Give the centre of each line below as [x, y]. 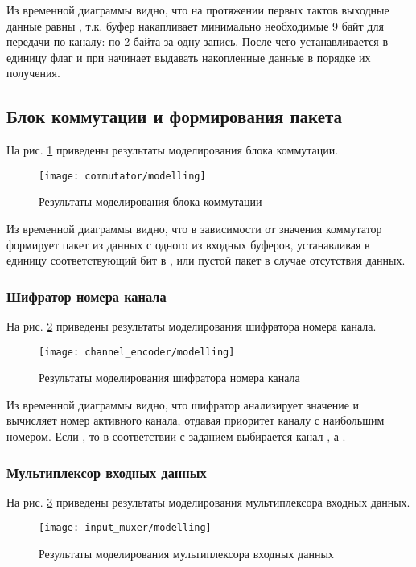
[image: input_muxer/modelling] [125, 528]
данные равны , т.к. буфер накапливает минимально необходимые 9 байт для [195, 25]
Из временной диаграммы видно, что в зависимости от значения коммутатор [194, 229]
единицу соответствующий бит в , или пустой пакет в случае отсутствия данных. [206, 260]
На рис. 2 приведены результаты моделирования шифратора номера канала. [192, 326]
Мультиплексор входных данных [107, 472]
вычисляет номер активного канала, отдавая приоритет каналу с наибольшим [196, 420]
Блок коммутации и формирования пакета [175, 116]
